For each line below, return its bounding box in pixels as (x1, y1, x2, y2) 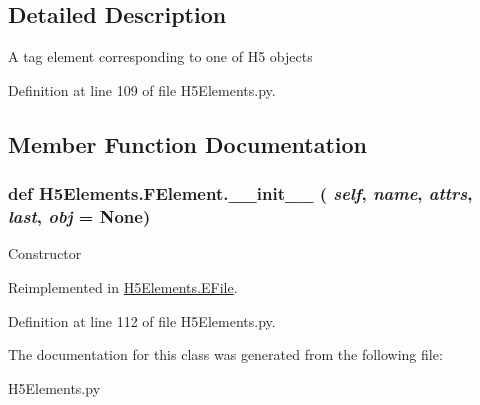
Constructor (8, 243, 82, 264)
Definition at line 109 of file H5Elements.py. (8, 79, 276, 100)
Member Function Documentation (8, 128, 368, 159)
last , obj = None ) (8, 204, 151, 229)
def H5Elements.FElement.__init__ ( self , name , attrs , (8, 181, 473, 206)
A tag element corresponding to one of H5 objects (8, 46, 313, 67)
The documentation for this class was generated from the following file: (8, 344, 443, 365)
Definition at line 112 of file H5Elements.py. (8, 310, 276, 331)
